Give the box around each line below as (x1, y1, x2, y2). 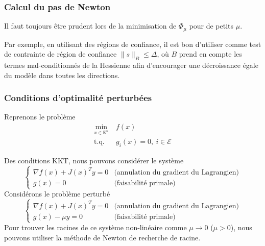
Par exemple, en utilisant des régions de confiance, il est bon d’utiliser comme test (4, 38, 261, 49)
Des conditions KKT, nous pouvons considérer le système (4, 155, 184, 165)
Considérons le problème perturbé (4, 188, 110, 199)
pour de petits (189, 20, 234, 31)
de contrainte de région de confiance (4, 48, 117, 59)
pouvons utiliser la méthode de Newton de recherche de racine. (4, 232, 201, 242)
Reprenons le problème (4, 111, 76, 122)
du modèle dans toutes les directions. (4, 69, 120, 80)
